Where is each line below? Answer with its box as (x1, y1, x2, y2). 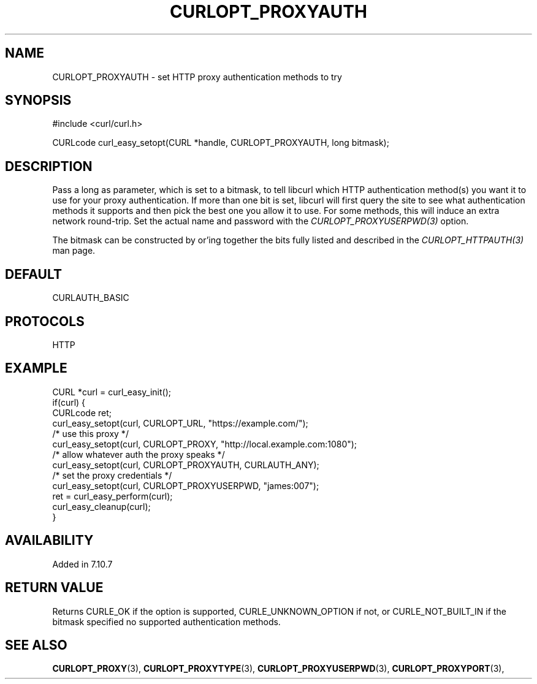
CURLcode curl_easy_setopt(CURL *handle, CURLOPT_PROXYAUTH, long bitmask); (52, 137, 389, 148)
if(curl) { (52, 397, 86, 408)
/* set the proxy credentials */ (52, 469, 172, 481)
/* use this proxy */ (52, 428, 129, 439)
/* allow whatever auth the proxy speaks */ (52, 449, 225, 460)
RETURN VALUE (5, 580, 104, 596)
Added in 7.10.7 (52, 558, 113, 569)
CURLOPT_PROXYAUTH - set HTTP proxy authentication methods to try (52, 71, 342, 82)
